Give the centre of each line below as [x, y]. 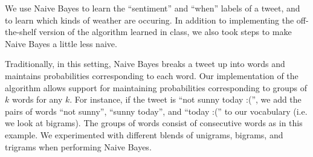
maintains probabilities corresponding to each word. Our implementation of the [152, 75]
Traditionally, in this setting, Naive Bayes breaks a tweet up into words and [145, 64]
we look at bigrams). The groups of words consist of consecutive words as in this [154, 123]
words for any [37, 99]
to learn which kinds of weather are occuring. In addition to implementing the [150, 20]
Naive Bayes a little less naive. [61, 43]
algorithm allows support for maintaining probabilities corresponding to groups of [156, 87]
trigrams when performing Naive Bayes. [78, 146]
